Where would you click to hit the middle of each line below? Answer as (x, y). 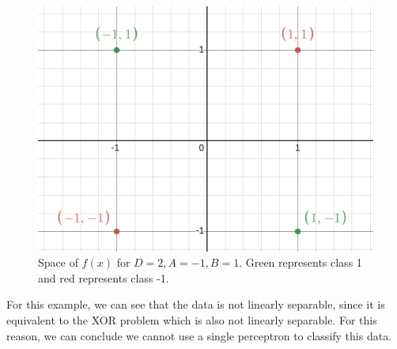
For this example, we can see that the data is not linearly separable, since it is (196, 304)
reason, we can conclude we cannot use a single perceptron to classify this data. (199, 335)
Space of (58, 262)
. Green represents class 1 (301, 262)
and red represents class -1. (104, 277)
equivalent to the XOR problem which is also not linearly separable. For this (192, 320)
